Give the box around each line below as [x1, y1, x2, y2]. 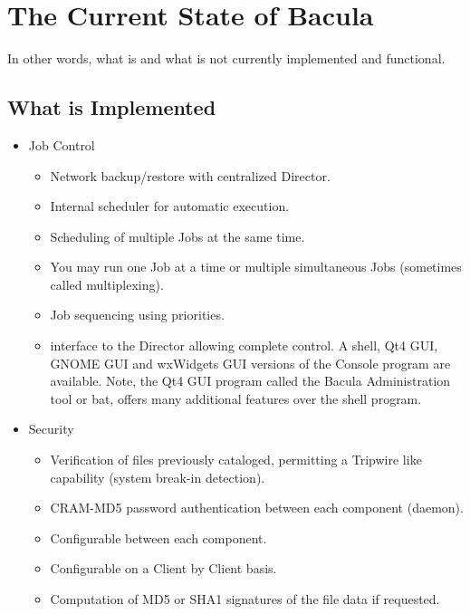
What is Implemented [7, 93, 216, 121]
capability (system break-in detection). [50, 467, 265, 486]
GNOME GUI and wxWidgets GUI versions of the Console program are [50, 353, 451, 372]
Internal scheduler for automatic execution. [50, 197, 290, 216]
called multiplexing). [50, 274, 164, 293]
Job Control [28, 135, 95, 154]
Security [28, 419, 74, 438]
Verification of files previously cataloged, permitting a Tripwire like [50, 450, 422, 469]
